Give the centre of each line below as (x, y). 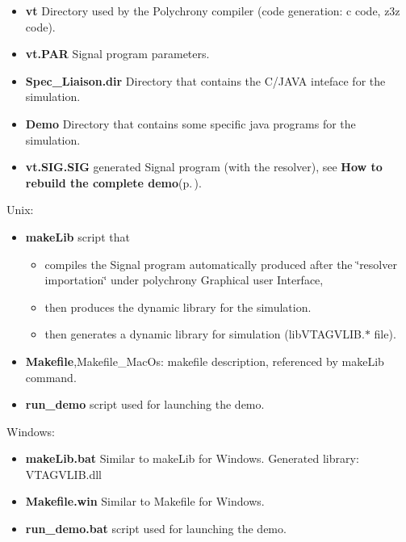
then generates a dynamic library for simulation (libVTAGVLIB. (205, 334)
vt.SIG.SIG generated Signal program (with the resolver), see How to (204, 167)
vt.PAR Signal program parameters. (117, 54)
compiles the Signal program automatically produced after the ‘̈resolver (221, 264)
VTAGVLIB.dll (64, 474)
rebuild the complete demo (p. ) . (113, 182)
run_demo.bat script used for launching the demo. (156, 529)
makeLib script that (77, 236)
